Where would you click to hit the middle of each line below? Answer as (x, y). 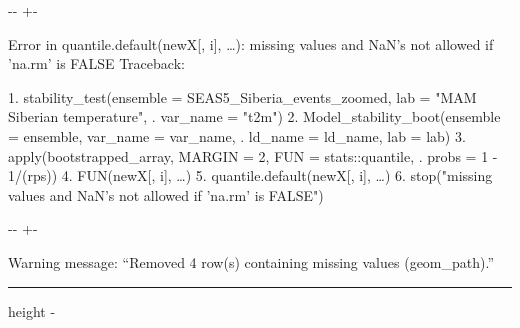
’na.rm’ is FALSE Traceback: (96, 63)
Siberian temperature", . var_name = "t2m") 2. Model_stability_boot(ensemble (254, 116)
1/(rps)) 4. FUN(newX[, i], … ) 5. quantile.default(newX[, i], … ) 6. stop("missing (250, 175)
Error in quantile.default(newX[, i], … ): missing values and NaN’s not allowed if (251, 43)
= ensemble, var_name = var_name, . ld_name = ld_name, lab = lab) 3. (237, 135)
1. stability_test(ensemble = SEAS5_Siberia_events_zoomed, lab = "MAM (242, 96)
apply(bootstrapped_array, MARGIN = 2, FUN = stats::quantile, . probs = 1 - (253, 155)
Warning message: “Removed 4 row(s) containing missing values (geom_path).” (251, 261)
